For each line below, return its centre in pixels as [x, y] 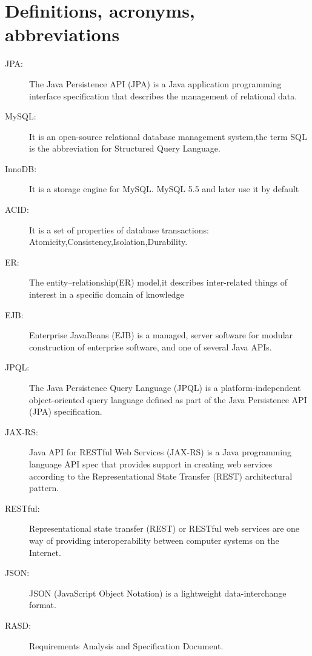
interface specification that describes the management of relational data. [163, 95]
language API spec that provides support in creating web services [151, 464]
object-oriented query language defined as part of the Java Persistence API [168, 399]
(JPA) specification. [66, 411]
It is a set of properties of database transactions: [119, 229]
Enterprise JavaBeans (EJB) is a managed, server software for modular [161, 335]
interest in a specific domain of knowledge [107, 294]
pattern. [44, 488]
